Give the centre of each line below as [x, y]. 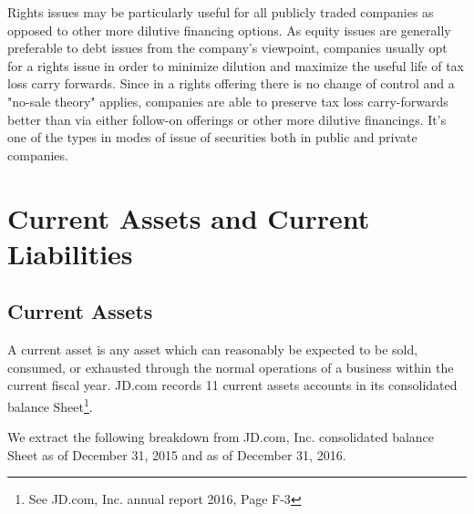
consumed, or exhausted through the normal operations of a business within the [231, 367]
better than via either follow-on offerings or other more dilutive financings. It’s [227, 119]
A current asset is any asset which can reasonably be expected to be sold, [213, 350]
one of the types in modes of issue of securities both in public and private [212, 137]
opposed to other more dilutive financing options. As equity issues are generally [229, 30]
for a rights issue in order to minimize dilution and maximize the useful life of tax [236, 65]
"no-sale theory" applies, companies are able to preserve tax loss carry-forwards [228, 101]
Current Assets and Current [189, 217]
